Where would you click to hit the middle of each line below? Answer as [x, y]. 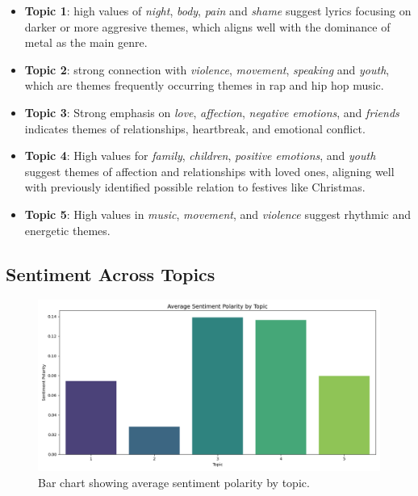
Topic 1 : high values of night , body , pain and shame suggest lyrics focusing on [218, 11]
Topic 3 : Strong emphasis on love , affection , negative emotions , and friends [212, 112]
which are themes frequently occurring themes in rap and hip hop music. [204, 85]
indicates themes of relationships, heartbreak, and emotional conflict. [195, 128]
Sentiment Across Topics [111, 273]
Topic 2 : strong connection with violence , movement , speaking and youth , [207, 69]
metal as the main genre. [86, 42]
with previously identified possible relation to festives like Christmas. [195, 187]
